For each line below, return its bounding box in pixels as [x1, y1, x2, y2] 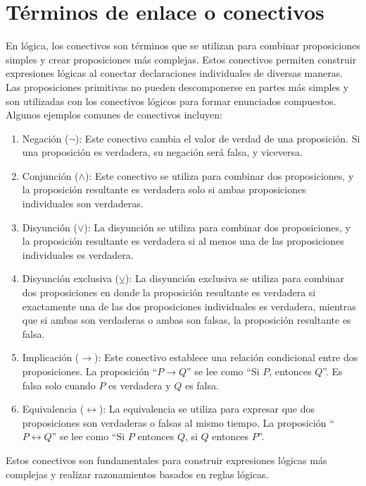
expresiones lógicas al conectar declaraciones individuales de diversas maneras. [6, 66, 343, 80]
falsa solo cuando [22, 377, 96, 392]
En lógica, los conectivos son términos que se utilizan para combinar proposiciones [6, 38, 360, 53]
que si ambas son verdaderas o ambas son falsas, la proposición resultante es [22, 312, 351, 327]
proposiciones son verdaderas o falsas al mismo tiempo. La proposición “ [22, 415, 334, 430]
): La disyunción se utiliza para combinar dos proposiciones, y [84, 219, 351, 234]
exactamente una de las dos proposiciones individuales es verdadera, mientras [22, 298, 356, 313]
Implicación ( [22, 350, 80, 365]
